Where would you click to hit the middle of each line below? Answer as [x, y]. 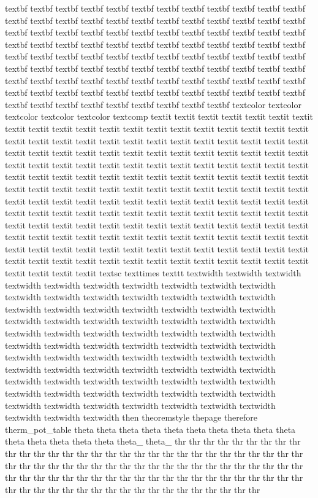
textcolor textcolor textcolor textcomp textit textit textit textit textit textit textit [159, 116]
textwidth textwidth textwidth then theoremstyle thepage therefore [131, 417]
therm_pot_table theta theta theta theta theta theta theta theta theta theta [150, 429]
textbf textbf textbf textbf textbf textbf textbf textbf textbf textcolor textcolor [153, 104]
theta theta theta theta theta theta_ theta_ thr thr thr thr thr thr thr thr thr [153, 441]
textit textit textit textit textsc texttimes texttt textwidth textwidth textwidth [153, 273]
